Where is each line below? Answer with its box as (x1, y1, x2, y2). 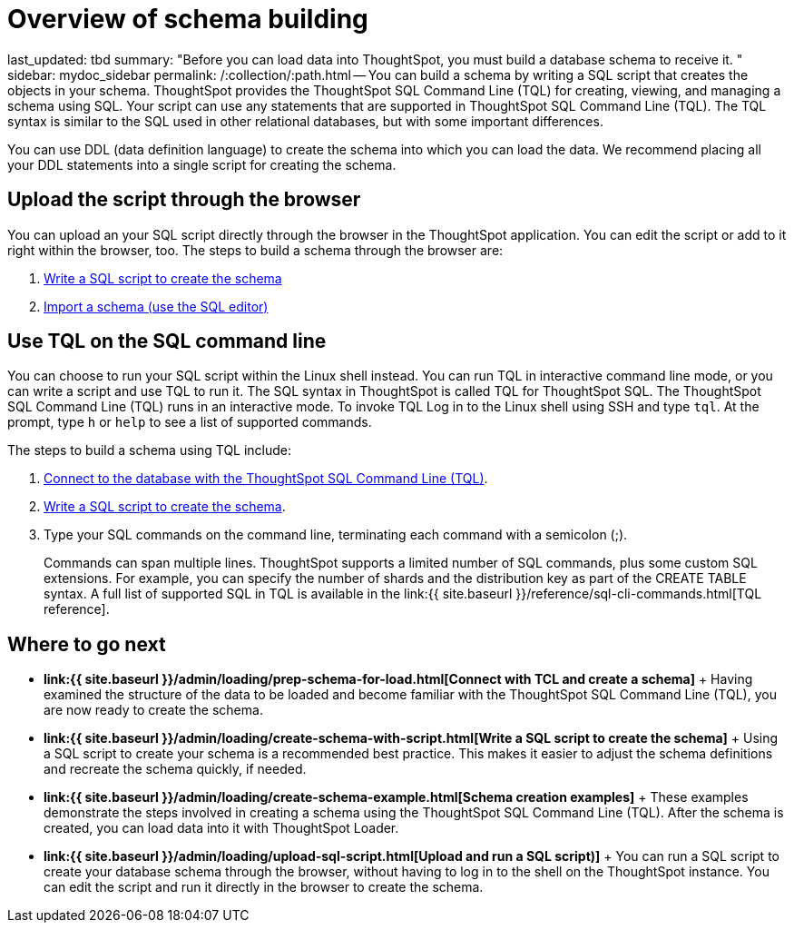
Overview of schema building (7, 4, 368, 35)
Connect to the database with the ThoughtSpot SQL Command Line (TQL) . (44, 470, 488, 487)
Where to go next (7, 632, 166, 656)
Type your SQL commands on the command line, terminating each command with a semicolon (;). (44, 527, 628, 543)
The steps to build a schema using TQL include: (7, 442, 292, 459)
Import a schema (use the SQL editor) (44, 298, 269, 314)
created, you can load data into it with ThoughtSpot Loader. (44, 820, 399, 836)
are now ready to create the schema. (44, 702, 263, 718)
